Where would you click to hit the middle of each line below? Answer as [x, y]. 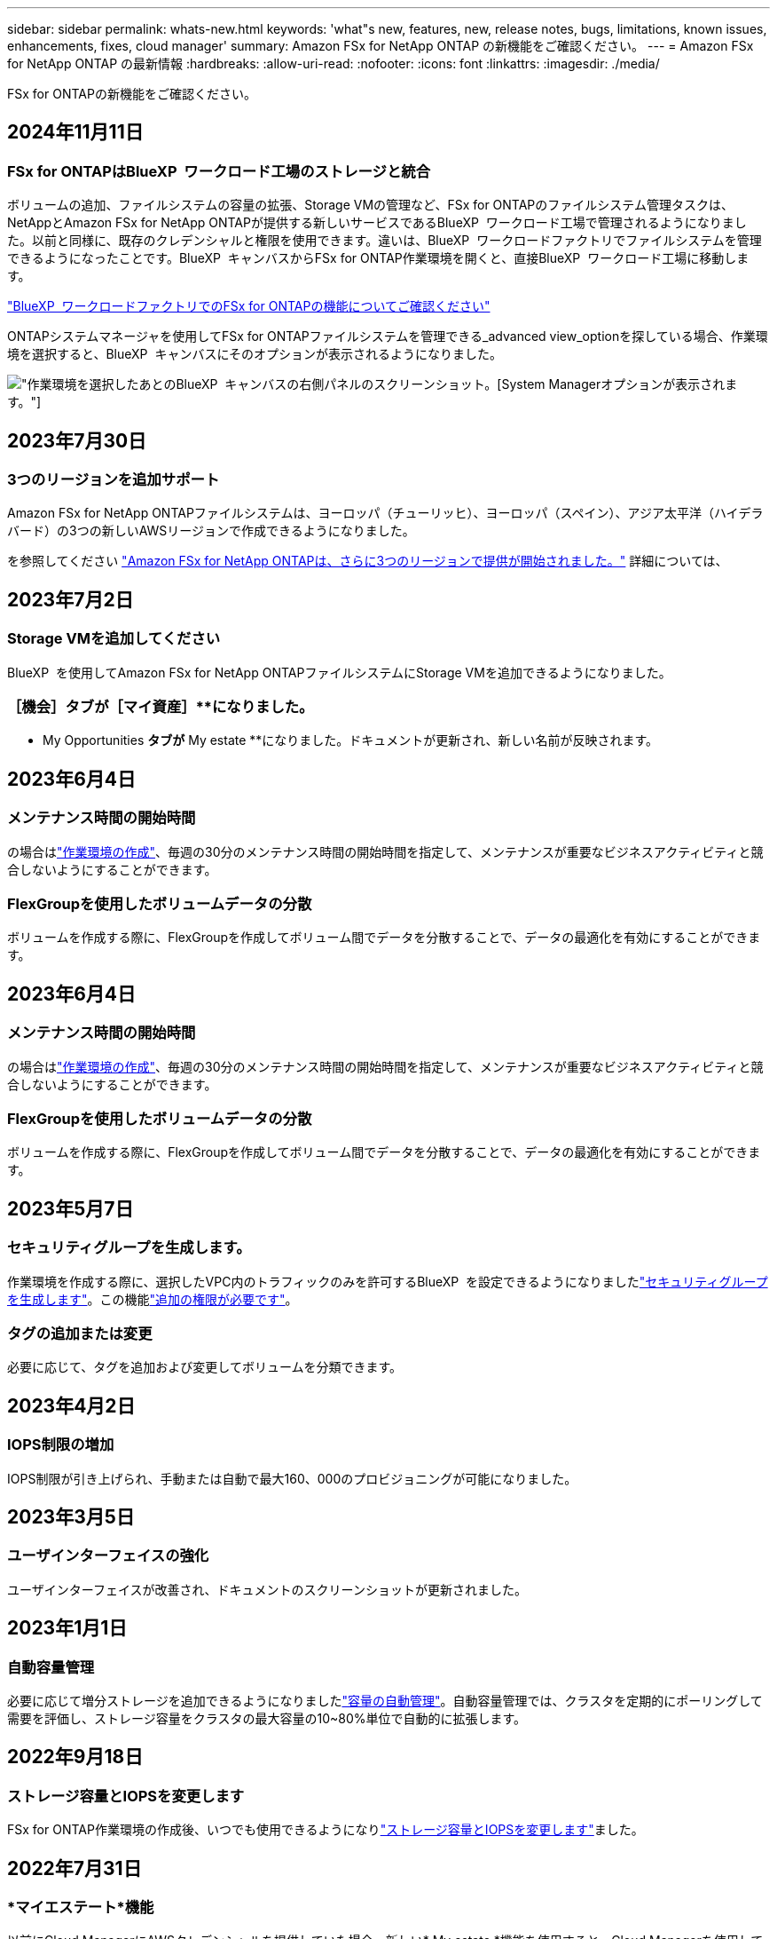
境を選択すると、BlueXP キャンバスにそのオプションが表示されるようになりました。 [255, 354]
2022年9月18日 [75, 1757]
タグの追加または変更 [80, 1333]
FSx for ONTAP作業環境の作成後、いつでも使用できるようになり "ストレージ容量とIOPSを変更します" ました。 [326, 1830]
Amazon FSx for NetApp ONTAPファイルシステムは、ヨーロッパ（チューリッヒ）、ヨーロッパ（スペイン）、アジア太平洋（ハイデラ [385, 513]
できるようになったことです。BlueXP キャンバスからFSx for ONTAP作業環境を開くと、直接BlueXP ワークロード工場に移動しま [378, 258]
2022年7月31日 [75, 1868]
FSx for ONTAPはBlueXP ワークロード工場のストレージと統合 [219, 171]
